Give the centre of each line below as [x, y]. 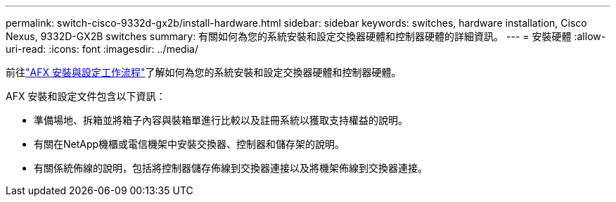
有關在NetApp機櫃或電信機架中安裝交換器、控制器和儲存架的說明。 [190, 144]
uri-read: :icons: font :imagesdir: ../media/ [102, 49]
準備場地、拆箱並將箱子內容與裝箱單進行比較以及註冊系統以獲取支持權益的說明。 [221, 120]
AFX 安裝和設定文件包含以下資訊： [86, 96]
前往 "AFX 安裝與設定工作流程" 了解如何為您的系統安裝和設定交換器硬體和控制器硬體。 [204, 72]
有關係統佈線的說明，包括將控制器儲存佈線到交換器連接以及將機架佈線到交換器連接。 [231, 168]
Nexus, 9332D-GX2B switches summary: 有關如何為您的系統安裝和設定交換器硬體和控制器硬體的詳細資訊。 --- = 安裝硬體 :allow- [306, 36]
